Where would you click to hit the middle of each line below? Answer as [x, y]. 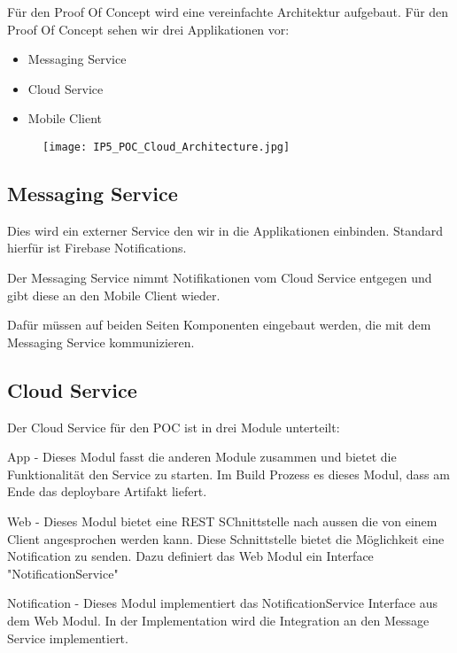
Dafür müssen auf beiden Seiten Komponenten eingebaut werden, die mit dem [219, 325]
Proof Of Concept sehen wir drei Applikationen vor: [148, 29]
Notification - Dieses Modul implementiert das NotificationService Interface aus [222, 603]
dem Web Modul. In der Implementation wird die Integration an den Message [218, 620]
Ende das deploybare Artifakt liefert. [107, 491]
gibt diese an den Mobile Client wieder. [114, 295]
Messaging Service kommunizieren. [101, 342]
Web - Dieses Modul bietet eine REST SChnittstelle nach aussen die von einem [222, 521]
